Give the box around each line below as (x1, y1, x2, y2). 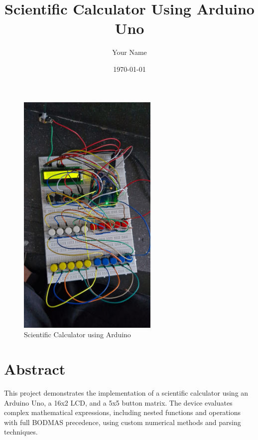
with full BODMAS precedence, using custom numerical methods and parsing (4, 417, 241, 427)
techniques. (4, 427, 38, 437)
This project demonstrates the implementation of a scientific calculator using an (4, 388, 249, 398)
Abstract (4, 359, 66, 379)
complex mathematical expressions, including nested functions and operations (4, 407, 241, 418)
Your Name (112, 47, 147, 57)
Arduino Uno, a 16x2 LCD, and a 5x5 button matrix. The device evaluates (4, 397, 233, 408)
